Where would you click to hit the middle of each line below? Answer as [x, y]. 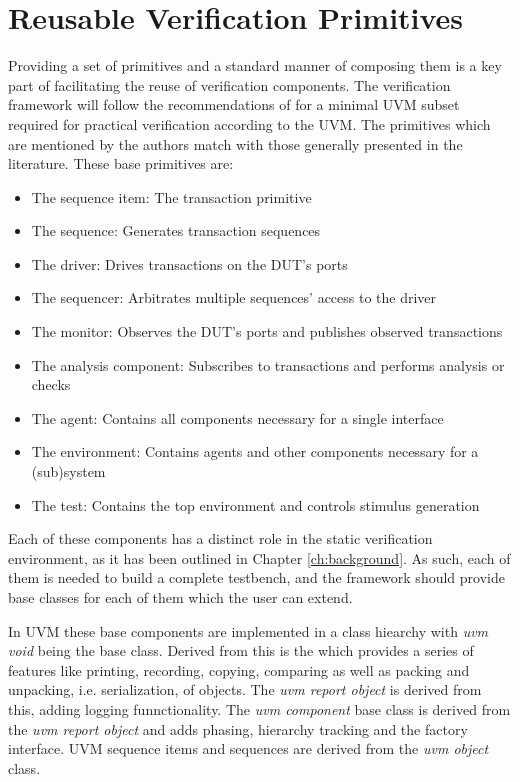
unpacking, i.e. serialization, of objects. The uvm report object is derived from [245, 689]
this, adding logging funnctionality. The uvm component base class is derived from [259, 708]
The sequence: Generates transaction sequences [176, 230]
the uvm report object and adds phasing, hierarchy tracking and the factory [238, 728]
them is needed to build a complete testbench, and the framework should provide [256, 577]
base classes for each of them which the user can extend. [180, 597]
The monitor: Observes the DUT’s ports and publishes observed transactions [267, 331]
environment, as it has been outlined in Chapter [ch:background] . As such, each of [259, 557]
